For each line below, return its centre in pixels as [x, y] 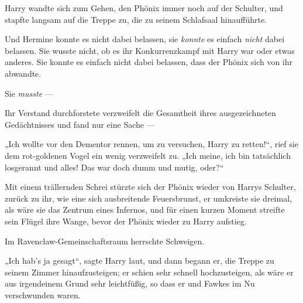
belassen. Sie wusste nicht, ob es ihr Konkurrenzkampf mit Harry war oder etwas [150, 50]
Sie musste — [29, 93]
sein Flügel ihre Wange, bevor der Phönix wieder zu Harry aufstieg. [126, 221]
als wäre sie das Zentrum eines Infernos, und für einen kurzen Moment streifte [145, 210]
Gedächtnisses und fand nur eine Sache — [80, 124]
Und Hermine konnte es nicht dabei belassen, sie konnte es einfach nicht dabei [145, 39]
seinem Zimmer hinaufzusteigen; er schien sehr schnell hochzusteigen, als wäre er [149, 272]
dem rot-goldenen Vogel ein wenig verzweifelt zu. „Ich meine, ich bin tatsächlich [148, 155]
